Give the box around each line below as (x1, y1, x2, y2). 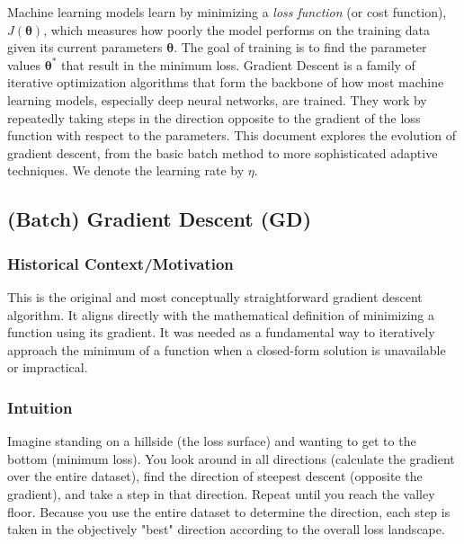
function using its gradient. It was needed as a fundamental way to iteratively (7, 323, 435, 342)
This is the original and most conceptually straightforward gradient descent (7, 287, 423, 306)
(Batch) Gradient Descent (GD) (7, 205, 312, 233)
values (7, 55, 41, 74)
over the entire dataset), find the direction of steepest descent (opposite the (7, 467, 423, 486)
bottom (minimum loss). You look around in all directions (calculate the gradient (7, 449, 455, 468)
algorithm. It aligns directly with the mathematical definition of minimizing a (7, 305, 435, 324)
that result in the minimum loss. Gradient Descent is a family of (60, 55, 415, 74)
